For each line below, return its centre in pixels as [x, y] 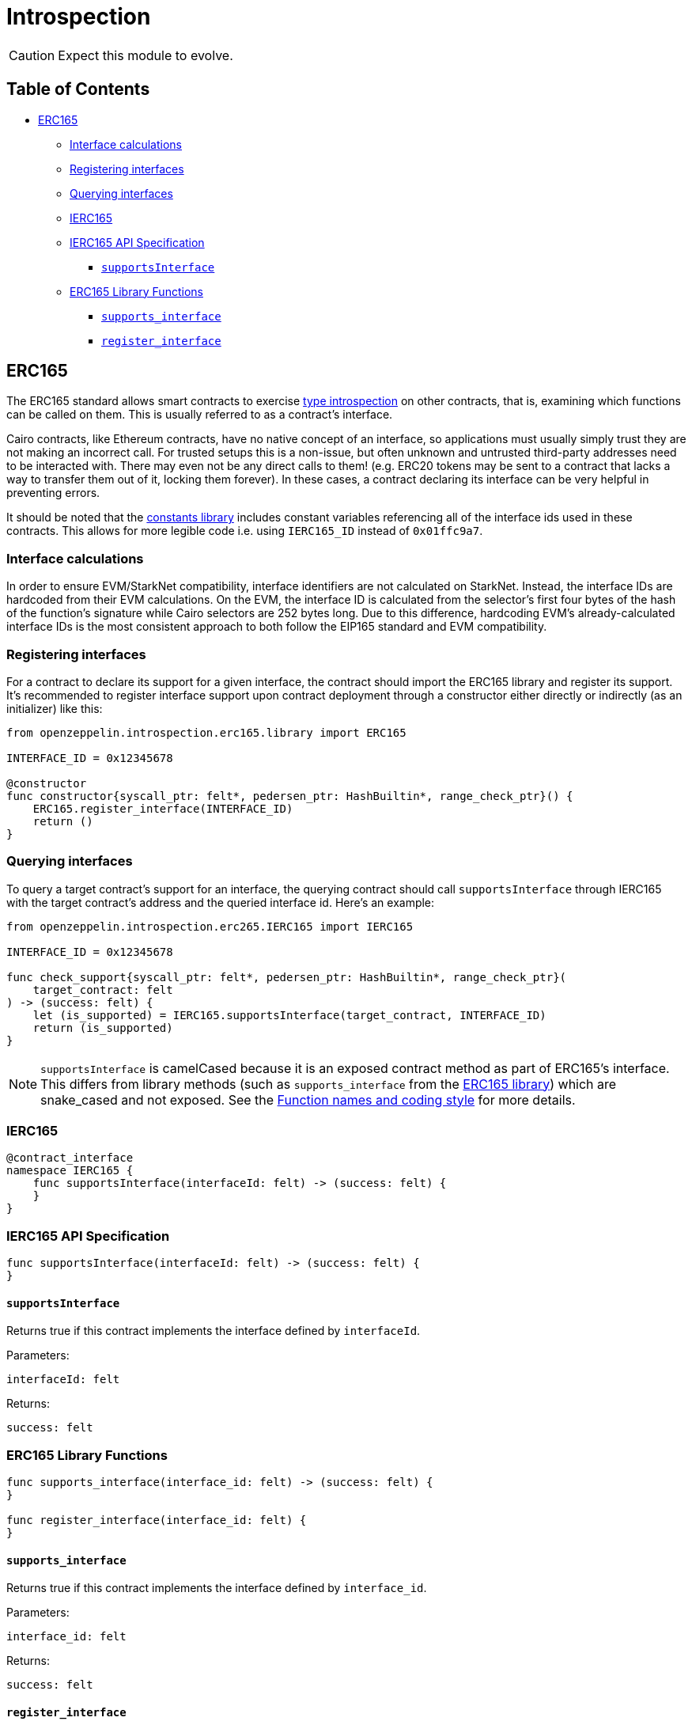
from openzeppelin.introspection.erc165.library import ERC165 [206, 732]
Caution [32, 55]
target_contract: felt [103, 990]
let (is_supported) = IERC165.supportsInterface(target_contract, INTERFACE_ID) [289, 1015]
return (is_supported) [103, 1027]
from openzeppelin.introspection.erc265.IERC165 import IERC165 [210, 926]
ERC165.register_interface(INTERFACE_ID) [163, 808]
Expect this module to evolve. [146, 55]
